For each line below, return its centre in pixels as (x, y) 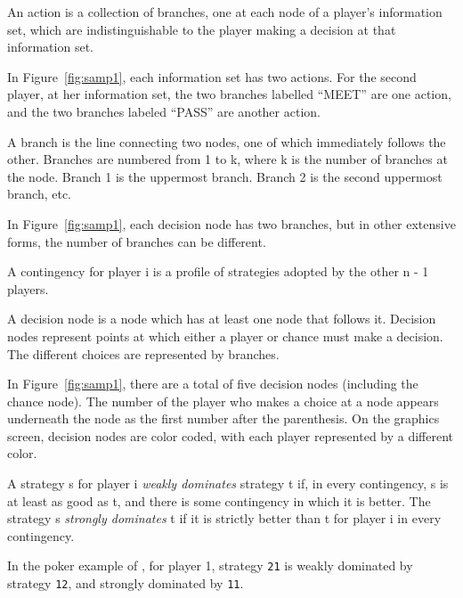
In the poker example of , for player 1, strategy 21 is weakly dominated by (210, 565)
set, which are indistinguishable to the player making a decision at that (202, 29)
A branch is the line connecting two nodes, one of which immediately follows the (227, 141)
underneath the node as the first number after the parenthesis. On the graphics (223, 418)
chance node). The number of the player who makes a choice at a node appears (223, 401)
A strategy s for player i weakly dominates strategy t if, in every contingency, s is (228, 483)
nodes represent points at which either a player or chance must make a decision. (225, 336)
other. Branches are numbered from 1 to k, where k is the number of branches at (227, 159)
